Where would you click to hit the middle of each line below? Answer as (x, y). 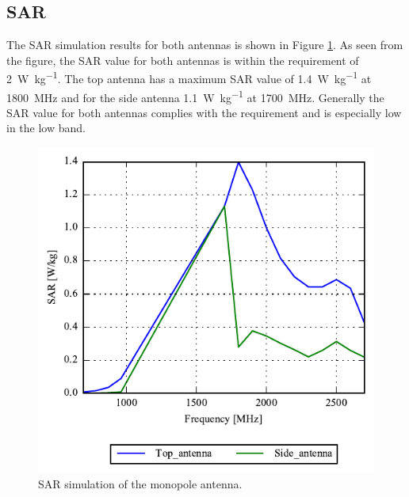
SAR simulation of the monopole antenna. (140, 484)
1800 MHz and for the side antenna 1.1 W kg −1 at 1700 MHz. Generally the (195, 96)
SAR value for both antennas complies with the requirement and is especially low (204, 112)
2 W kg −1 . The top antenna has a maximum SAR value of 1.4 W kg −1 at (189, 78)
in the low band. (46, 128)
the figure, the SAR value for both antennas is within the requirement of (183, 60)
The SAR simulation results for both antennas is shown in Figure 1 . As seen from (205, 45)
